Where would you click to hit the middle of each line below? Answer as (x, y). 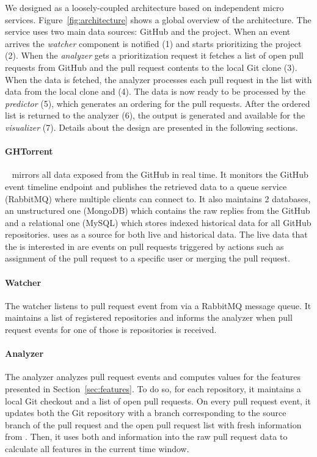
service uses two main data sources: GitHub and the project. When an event (148, 31)
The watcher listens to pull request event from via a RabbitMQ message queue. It (158, 305)
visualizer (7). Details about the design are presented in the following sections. (151, 127)
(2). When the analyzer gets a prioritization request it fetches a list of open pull (154, 55)
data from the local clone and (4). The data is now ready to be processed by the (155, 91)
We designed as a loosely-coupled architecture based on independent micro (144, 7)
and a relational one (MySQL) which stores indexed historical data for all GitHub (158, 222)
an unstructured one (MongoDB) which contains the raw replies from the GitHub (158, 210)
